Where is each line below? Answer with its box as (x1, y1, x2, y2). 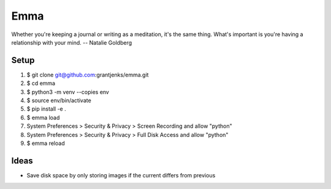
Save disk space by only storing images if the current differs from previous (26, 171, 216, 179)
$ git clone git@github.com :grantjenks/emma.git (26, 71, 149, 78)
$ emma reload (26, 139, 65, 147)
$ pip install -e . (26, 105, 67, 113)
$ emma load (26, 114, 60, 121)
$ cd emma (26, 80, 55, 87)
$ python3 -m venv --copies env (26, 88, 110, 95)
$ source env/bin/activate (26, 97, 91, 104)
